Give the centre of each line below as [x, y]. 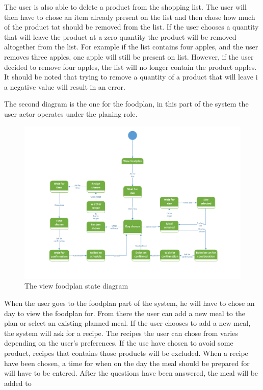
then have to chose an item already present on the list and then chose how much [130, 17]
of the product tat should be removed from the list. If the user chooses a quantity [131, 27]
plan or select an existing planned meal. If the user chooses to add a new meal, [127, 323]
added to [18, 383]
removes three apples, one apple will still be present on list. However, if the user [129, 56]
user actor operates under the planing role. [71, 113]
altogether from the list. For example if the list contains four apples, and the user [131, 47]
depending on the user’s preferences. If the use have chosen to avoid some [119, 343]
